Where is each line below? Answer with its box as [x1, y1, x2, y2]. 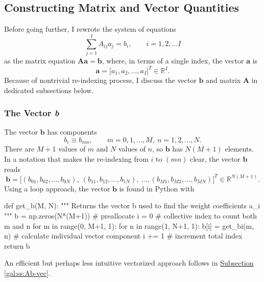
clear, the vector [190, 154, 241, 164]
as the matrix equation [4, 55, 76, 66]
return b [4, 240, 30, 251]
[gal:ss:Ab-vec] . [4, 267, 51, 278]
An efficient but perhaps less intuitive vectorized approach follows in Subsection [4, 257, 254, 268]
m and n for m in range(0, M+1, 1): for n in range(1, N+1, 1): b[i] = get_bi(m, [4, 220, 254, 231]
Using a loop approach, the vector [4, 183, 110, 193]
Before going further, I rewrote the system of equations [4, 24, 176, 34]
